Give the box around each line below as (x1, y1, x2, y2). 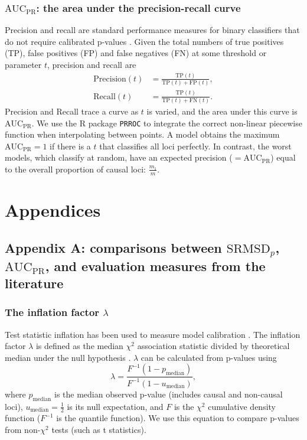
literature (5, 274, 64, 292)
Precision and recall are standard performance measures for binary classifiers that (5, 24, 300, 36)
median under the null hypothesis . (5, 351, 131, 363)
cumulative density (208, 400, 276, 412)
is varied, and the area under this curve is (146, 105, 298, 117)
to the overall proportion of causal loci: (5, 162, 146, 175)
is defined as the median (35, 340, 123, 352)
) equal (270, 151, 296, 164)
